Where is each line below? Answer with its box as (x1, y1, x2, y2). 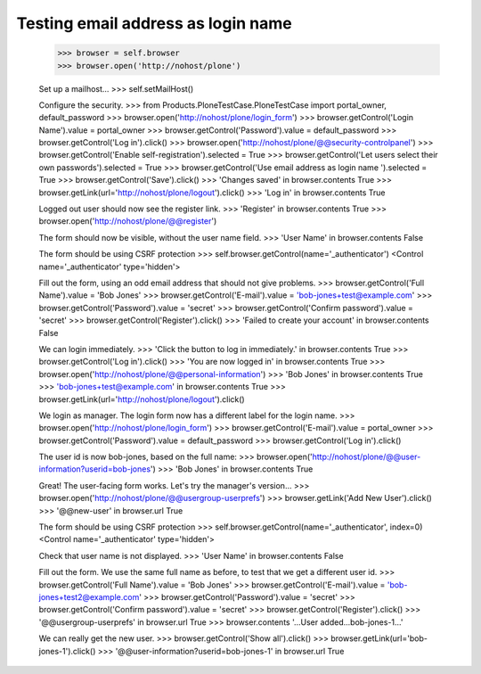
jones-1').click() (38, 645, 96, 656)
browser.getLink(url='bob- (330, 633, 428, 644)
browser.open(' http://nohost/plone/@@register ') (38, 216, 217, 226)
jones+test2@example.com (38, 591, 140, 602)
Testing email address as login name (16, 13, 293, 33)
